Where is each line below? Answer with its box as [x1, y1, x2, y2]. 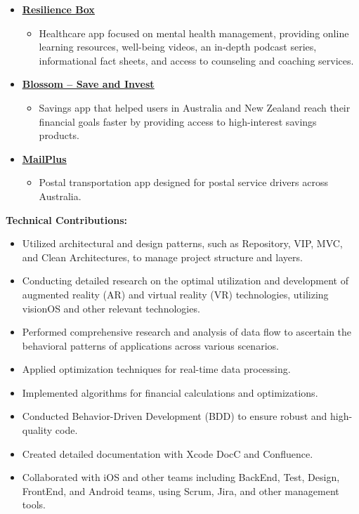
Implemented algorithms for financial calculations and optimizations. [22, 385, 318, 400]
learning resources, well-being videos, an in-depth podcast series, [39, 39, 317, 54]
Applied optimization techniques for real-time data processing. [22, 362, 291, 376]
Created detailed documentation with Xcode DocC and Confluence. [22, 446, 313, 461]
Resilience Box [22, 2, 95, 16]
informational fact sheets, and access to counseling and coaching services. [39, 53, 354, 67]
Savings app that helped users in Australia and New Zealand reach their [39, 100, 351, 114]
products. [39, 128, 79, 143]
